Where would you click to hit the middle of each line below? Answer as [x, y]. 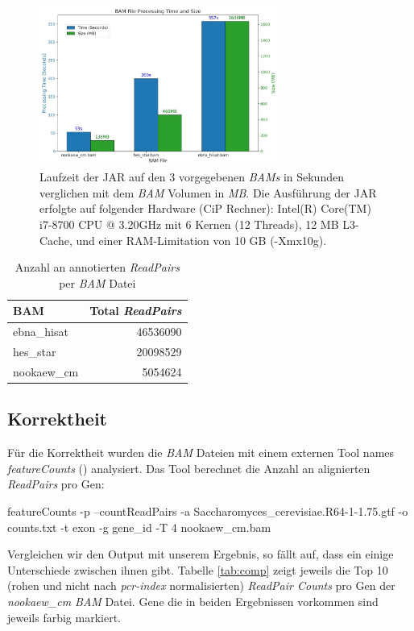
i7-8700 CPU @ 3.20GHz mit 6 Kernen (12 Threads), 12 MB [189, 224]
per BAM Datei [97, 282]
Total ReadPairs [136, 311]
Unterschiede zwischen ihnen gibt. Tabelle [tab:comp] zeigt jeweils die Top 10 [198, 569]
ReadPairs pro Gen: [56, 484]
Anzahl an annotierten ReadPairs [97, 267]
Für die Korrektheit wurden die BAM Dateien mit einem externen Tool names [201, 452]
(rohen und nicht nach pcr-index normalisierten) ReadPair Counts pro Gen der [201, 585]
